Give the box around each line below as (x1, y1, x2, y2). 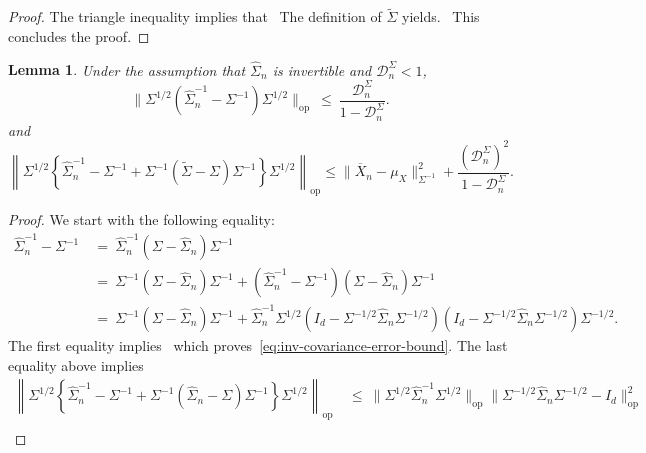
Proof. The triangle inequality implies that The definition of (8, 6, 382, 27)
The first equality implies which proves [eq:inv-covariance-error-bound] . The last (8, 335, 508, 356)
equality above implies (8, 354, 144, 375)
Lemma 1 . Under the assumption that (8, 59, 246, 80)
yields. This (402, 6, 480, 27)
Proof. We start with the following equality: (8, 208, 275, 229)
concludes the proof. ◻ (8, 25, 150, 46)
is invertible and (272, 59, 372, 80)
